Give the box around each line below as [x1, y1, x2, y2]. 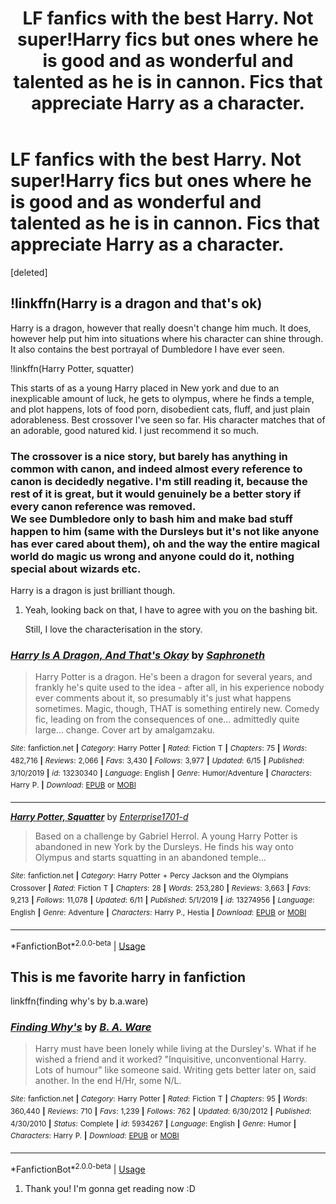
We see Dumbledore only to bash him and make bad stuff [10, 512, 293, 526]
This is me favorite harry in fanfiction [10, 968, 247, 986]
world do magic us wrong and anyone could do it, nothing [10, 549, 295, 563]
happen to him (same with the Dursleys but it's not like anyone [10, 524, 320, 538]
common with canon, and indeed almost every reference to [10, 462, 303, 476]
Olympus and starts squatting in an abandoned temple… [34, 851, 267, 863]
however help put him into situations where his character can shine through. [10, 332, 324, 344]
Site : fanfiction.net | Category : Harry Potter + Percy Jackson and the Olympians [10, 870, 289, 881]
